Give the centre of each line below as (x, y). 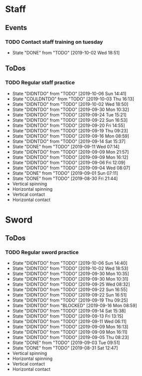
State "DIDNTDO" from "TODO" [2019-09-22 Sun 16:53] (70, 120)
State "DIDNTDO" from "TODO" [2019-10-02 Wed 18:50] (70, 104)
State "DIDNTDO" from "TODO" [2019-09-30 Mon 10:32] (71, 109)
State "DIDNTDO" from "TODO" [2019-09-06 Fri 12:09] (69, 162)
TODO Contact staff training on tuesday (54, 42)
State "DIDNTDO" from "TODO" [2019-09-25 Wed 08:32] (71, 284)
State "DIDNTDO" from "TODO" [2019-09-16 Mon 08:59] (71, 136)
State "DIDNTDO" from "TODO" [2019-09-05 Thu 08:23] (71, 338)
